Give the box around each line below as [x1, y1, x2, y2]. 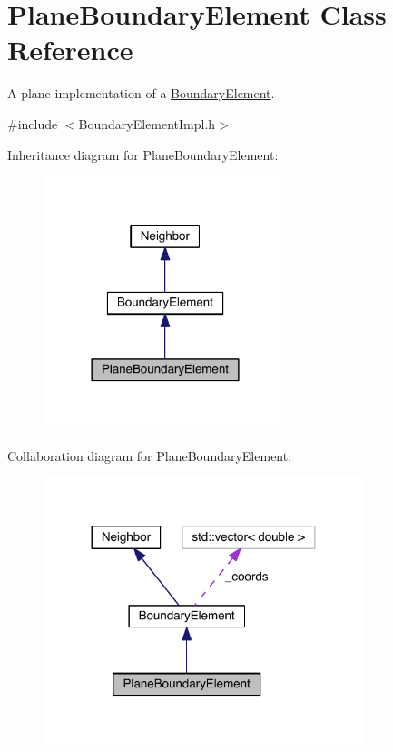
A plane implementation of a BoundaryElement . [7, 84, 275, 103]
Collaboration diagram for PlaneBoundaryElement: [7, 446, 292, 465]
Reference [7, 31, 133, 68]
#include [7, 114, 58, 133]
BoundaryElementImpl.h [78, 114, 216, 133]
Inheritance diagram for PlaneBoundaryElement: [7, 145, 279, 164]
